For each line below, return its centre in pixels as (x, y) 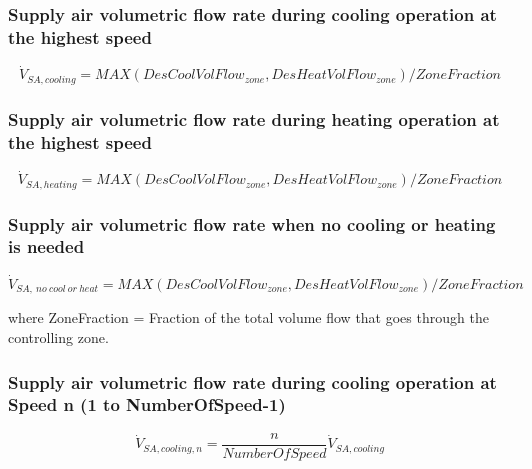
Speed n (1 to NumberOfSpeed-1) (147, 404)
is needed (46, 246)
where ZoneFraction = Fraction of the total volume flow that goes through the (248, 317)
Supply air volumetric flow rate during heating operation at (254, 118)
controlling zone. (58, 337)
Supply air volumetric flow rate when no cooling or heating (252, 223)
